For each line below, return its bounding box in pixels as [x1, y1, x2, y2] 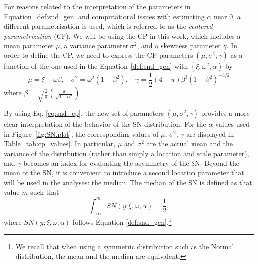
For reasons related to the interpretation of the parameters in [4, 1, 191, 11]
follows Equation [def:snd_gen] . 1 [72, 215, 172, 227]
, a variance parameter [60, 40, 129, 51]
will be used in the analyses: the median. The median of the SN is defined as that [4, 177, 252, 187]
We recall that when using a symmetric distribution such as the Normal [15, 241, 234, 251]
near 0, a [214, 11, 241, 21]
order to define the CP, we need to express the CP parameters [4, 50, 193, 60]
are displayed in [186, 128, 234, 139]
